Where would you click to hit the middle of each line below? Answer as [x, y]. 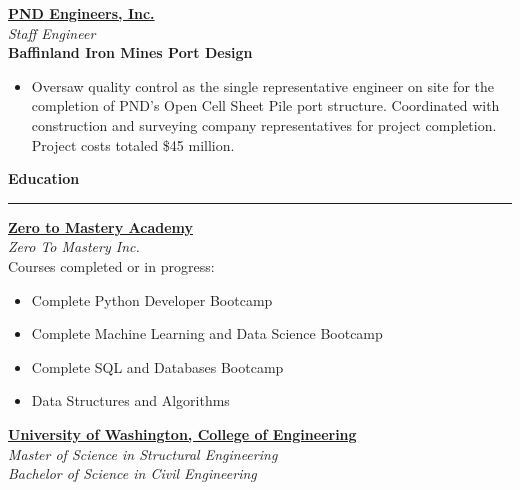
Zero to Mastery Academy [101, 226]
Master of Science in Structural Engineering [143, 453]
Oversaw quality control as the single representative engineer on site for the [262, 85]
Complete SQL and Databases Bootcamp [157, 366]
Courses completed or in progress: [111, 265]
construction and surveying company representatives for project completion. [264, 124]
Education [44, 178]
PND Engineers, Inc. [81, 13]
